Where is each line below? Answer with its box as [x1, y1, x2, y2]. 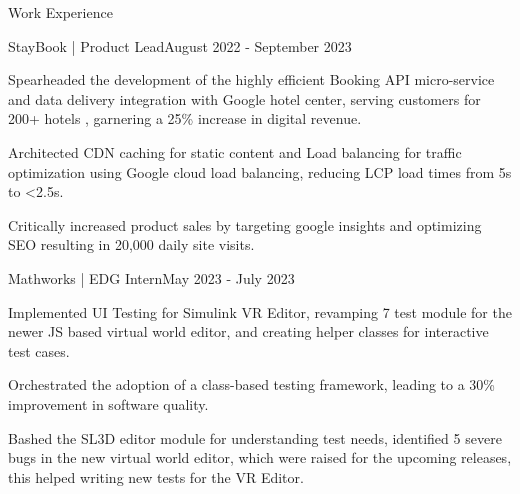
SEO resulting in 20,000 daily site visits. [8, 234, 255, 255]
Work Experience [8, 2, 113, 22]
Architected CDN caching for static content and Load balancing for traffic [8, 141, 462, 162]
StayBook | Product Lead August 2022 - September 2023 [8, 35, 352, 56]
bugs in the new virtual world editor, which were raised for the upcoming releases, [8, 447, 512, 468]
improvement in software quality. [8, 393, 209, 414]
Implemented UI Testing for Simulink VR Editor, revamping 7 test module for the [8, 301, 512, 322]
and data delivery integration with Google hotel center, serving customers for [8, 88, 481, 109]
